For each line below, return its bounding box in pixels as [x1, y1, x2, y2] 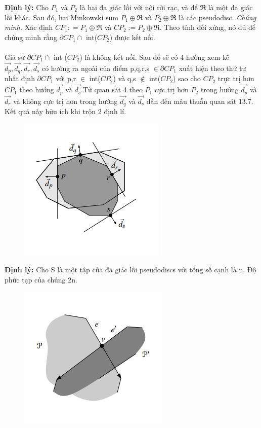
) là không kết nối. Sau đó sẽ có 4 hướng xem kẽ [79, 51, 230, 62]
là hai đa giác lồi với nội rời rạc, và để [79, 2, 198, 12]
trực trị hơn [217, 73, 254, 84]
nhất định [5, 73, 35, 84]
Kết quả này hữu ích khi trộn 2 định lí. [5, 106, 126, 117]
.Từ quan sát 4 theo [81, 84, 143, 95]
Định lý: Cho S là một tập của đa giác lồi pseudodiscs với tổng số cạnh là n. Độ [5, 264, 256, 275]
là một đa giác [208, 2, 253, 12]
